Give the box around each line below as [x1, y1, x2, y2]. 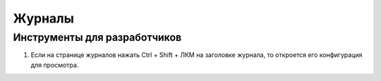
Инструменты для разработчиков [13, 31, 182, 44]
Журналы [13, 11, 74, 26]
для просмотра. [30, 61, 79, 69]
